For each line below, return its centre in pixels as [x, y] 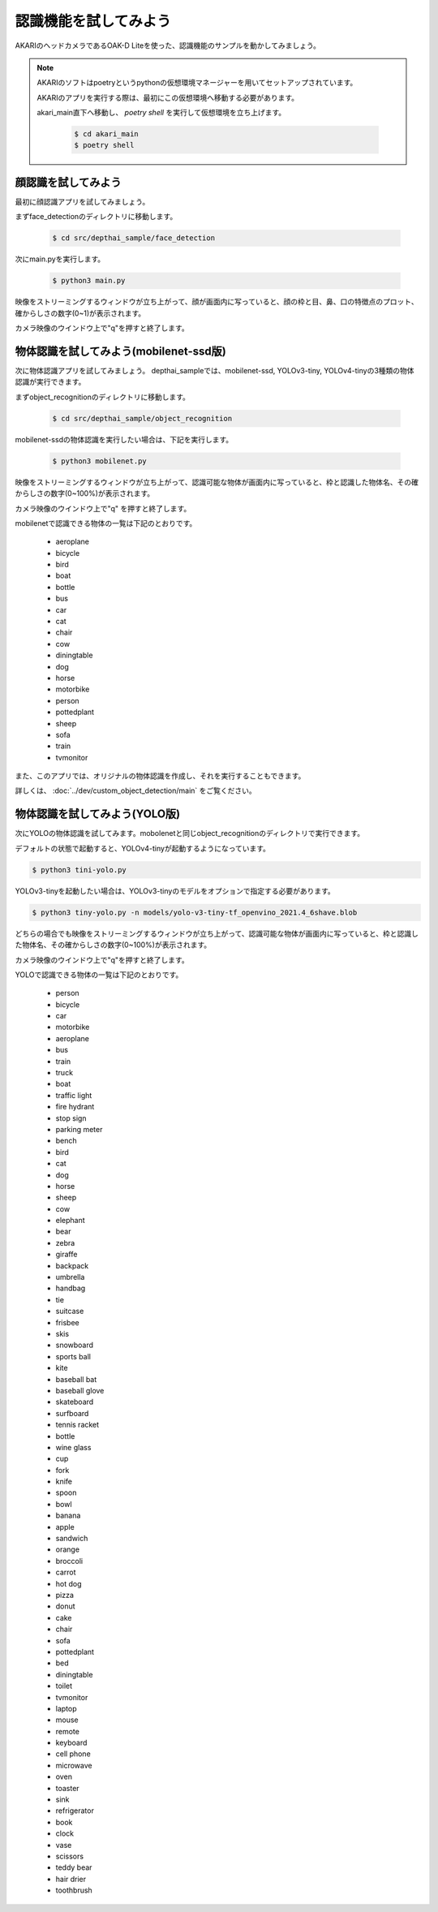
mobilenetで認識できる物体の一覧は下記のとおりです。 [106, 523]
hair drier [71, 1879]
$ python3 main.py [89, 281]
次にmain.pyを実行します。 [60, 259]
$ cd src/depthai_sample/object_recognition [142, 418]
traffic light [74, 1095]
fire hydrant [75, 1107]
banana [68, 1516]
